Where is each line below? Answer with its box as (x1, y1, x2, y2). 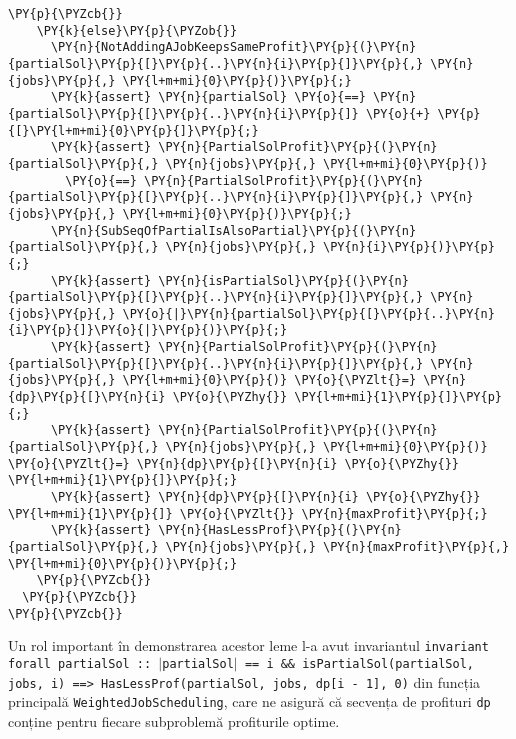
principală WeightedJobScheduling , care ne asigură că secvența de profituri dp (8, 691, 491, 712)
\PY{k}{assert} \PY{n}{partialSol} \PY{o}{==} (50, 90, 366, 105)
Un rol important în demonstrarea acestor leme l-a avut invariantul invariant (8, 635, 489, 656)
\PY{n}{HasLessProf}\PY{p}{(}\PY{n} (158, 523, 402, 538)
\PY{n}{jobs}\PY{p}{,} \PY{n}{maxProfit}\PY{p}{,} (165, 540, 510, 554)
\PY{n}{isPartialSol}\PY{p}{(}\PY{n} (158, 273, 409, 288)
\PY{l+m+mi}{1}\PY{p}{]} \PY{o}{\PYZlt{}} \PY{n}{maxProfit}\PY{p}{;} (8, 506, 488, 521)
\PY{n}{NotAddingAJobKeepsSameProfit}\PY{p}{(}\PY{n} (50, 40, 417, 55)
